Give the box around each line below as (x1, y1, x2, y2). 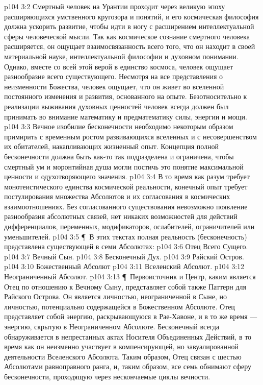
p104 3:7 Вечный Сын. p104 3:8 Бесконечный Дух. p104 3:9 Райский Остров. (4, 251, 244, 261)
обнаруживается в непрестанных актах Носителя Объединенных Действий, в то (4, 331, 252, 342)
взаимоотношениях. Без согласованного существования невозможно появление (4, 201, 248, 211)
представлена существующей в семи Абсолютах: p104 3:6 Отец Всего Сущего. (4, 241, 248, 252)
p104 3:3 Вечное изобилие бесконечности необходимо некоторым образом (4, 121, 233, 132)
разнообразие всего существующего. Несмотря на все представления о (4, 71, 223, 82)
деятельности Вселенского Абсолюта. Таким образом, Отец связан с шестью (4, 351, 242, 362)
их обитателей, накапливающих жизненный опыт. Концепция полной (4, 141, 219, 152)
